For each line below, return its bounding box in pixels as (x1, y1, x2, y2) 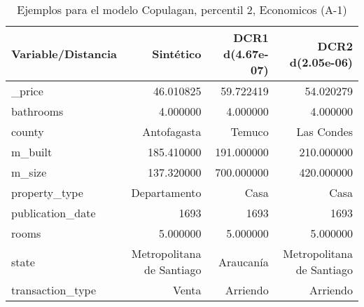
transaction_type (11, 282, 97, 298)
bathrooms (11, 103, 64, 119)
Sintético (152, 46, 202, 62)
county (11, 123, 44, 139)
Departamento (131, 184, 202, 200)
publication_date (11, 205, 96, 221)
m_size (11, 164, 47, 180)
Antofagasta (142, 123, 202, 139)
